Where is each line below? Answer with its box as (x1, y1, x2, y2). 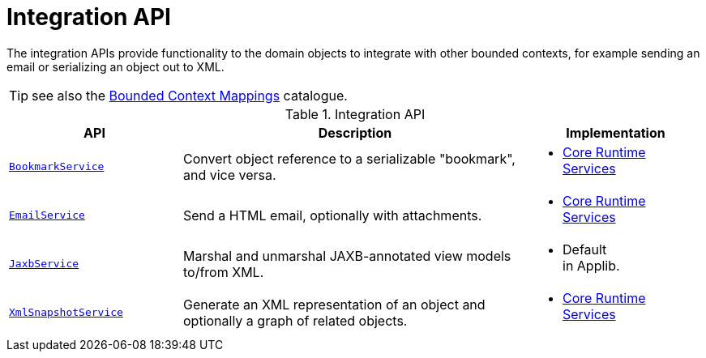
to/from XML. (183, 263, 264, 280)
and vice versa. (183, 166, 276, 183)
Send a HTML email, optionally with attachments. (183, 207, 482, 224)
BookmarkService (9, 160, 105, 173)
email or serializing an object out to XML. (6, 59, 225, 74)
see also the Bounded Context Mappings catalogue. (32, 87, 348, 104)
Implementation (566, 124, 665, 141)
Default (563, 241, 607, 258)
